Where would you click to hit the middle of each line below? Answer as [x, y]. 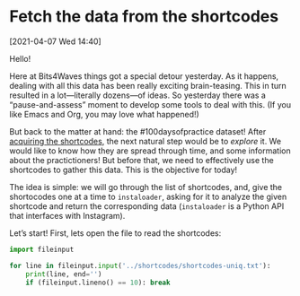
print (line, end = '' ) [64, 274]
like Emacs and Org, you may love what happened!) [104, 114]
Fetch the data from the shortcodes [144, 17]
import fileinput [42, 249]
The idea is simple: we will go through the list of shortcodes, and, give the [146, 187]
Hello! [20, 58]
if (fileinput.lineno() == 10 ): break [98, 283]
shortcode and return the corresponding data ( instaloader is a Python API [147, 206]
